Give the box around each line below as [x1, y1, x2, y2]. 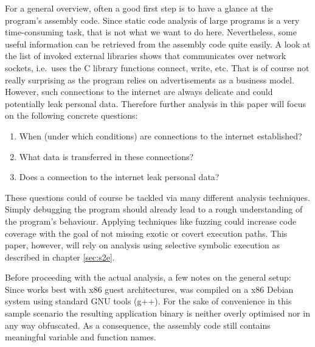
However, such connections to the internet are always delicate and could [5, 85, 273, 98]
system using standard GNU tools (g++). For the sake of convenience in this [5, 295, 292, 307]
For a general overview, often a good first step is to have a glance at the [5, 2, 273, 14]
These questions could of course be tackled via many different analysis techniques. [5, 191, 310, 203]
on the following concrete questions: [5, 109, 138, 122]
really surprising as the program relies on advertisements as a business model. [5, 73, 294, 86]
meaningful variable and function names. [5, 331, 156, 343]
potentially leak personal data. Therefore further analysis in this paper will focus [5, 97, 306, 110]
